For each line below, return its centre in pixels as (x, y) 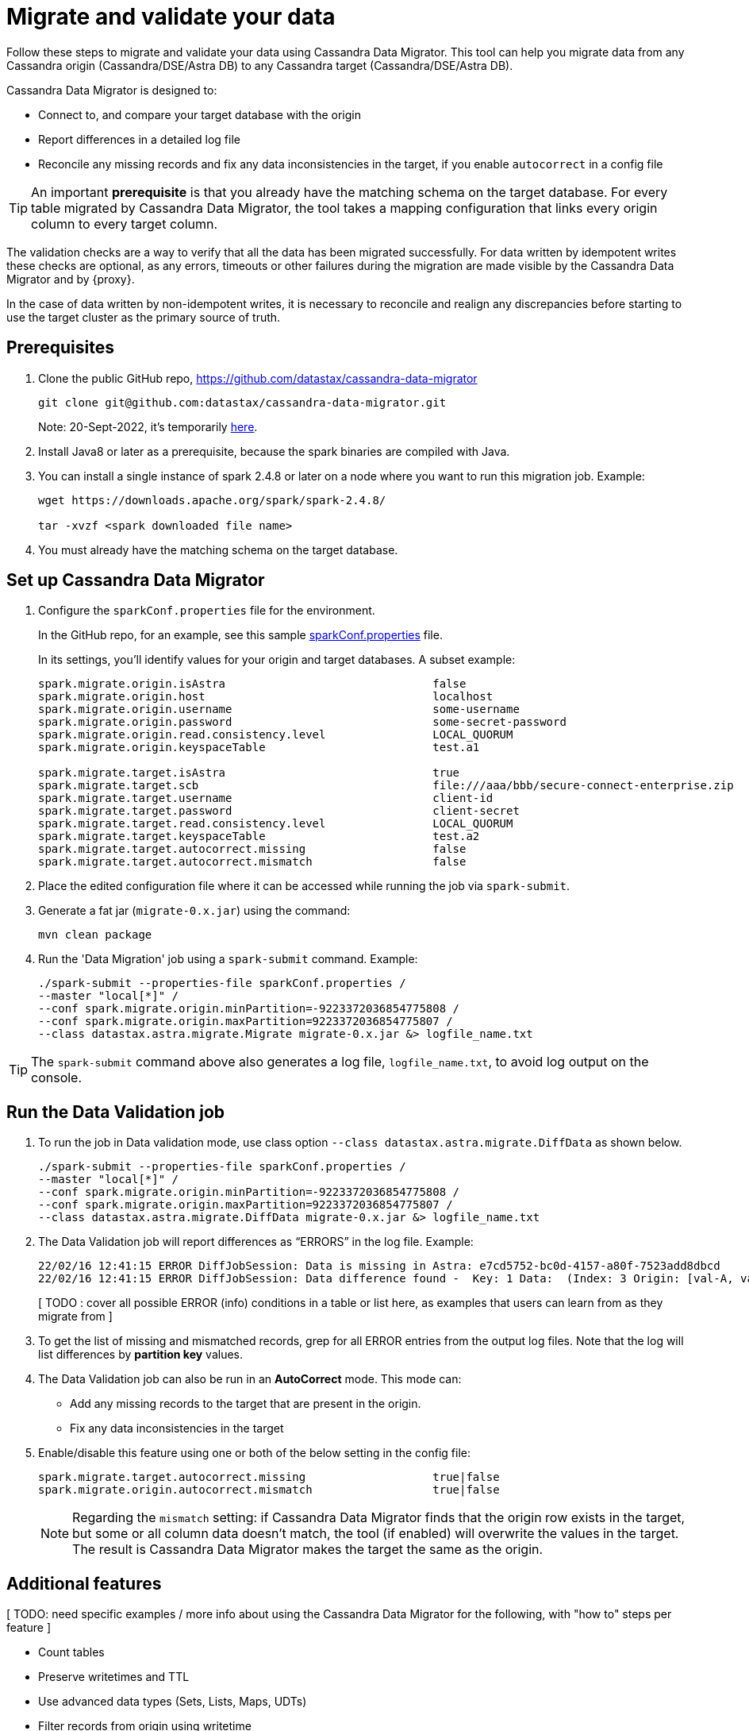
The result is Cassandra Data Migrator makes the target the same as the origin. (308, 1550)
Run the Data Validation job (116, 1112)
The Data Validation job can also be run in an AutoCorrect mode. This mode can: (250, 1379)
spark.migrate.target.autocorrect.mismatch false (252, 862)
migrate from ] (75, 1317)
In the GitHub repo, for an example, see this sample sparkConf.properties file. (240, 635)
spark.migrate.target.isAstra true (249, 773)
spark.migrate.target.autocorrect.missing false (252, 849)
